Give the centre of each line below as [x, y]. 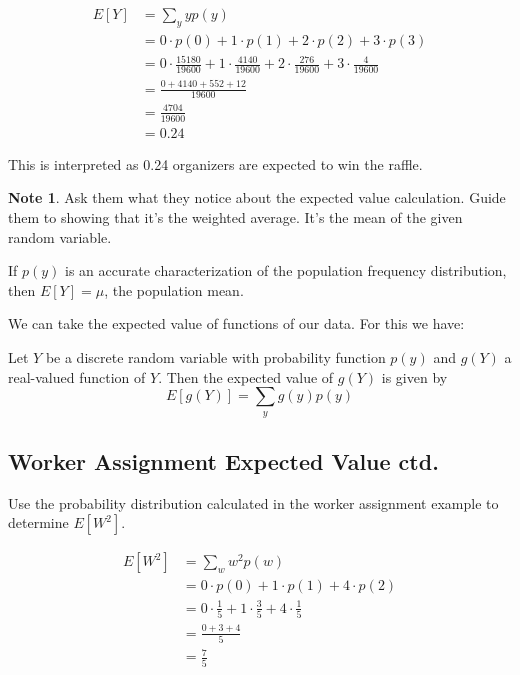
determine [38, 522]
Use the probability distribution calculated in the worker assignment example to [253, 502]
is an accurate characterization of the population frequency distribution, [286, 270]
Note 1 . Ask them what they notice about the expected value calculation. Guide [257, 197]
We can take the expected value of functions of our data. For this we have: [236, 323]
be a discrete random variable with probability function [215, 356]
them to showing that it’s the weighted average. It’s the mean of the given [235, 217]
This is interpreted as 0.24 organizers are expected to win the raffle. [215, 163]
